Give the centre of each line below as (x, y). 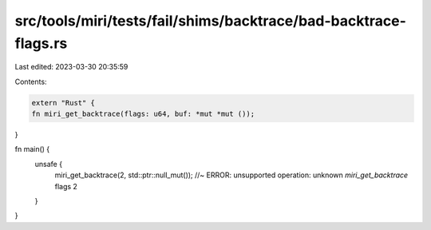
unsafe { (49, 164)
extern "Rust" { (63, 103)
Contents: (31, 81)
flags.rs (41, 43)
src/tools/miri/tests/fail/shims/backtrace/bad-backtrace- (211, 21)
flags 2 (66, 186)
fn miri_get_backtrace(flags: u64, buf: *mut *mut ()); (143, 114)
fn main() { (32, 149)
